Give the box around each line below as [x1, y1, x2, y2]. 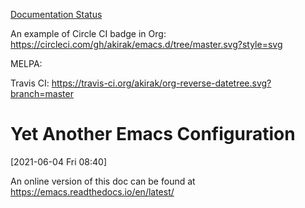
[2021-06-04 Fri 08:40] [10, 155, 108, 168]
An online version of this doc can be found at [10, 175, 196, 187]
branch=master [10, 88, 74, 99]
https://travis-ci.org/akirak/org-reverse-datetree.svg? [51, 77, 272, 89]
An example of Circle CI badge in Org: [10, 28, 167, 39]
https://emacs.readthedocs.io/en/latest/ [10, 185, 175, 198]
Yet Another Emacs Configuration [10, 123, 296, 146]
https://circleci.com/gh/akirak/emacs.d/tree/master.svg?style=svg [10, 39, 283, 50]
